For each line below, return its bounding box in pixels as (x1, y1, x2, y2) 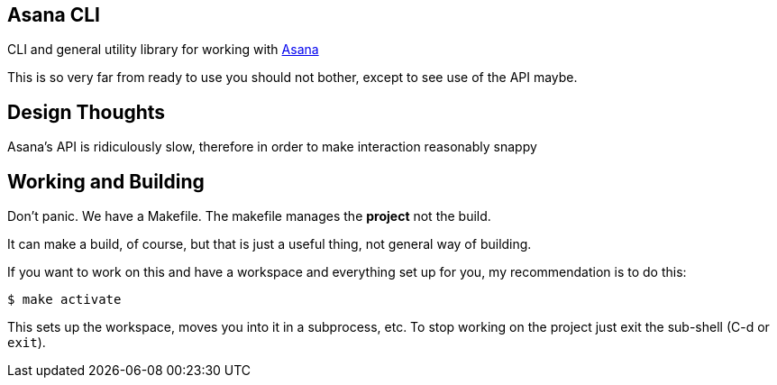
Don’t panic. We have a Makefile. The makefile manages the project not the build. (7, 208, 491, 225)
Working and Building (7, 170, 205, 193)
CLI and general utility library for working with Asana (7, 41, 319, 58)
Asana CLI (7, 4, 100, 26)
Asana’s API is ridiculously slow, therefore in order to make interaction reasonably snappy (7, 139, 537, 155)
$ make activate (7, 292, 122, 307)
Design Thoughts (7, 100, 166, 124)
